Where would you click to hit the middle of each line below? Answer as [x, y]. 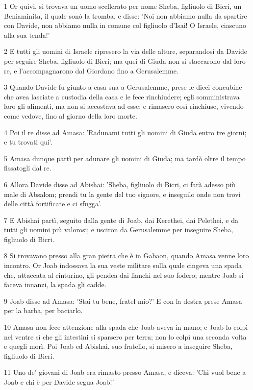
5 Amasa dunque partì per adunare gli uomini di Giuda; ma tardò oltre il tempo [125, 158]
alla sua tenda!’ [27, 35]
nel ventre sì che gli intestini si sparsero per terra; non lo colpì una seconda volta [125, 336]
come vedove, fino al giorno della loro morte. [71, 115]
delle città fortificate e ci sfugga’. [53, 204]
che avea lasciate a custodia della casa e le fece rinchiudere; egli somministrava [122, 96]
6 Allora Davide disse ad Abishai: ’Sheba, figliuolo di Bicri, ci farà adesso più [120, 184]
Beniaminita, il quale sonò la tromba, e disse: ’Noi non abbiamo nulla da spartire [126, 15]
